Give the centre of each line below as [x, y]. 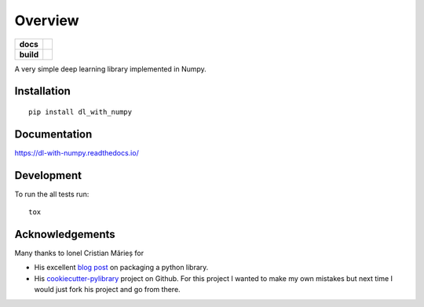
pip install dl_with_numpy [80, 111]
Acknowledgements [65, 234]
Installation [42, 91]
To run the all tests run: [52, 194]
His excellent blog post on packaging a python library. [121, 268]
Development [48, 175]
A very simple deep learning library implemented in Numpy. [111, 69]
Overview [47, 20]
